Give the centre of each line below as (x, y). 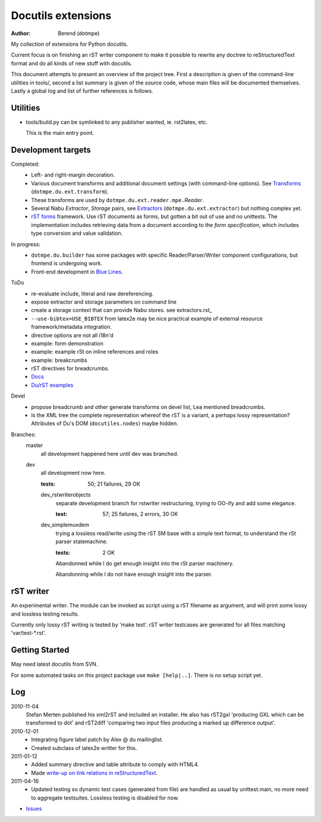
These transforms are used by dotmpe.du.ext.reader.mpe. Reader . (118, 200)
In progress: (26, 244)
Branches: (23, 434)
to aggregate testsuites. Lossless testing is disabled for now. (105, 798)
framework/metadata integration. (72, 327)
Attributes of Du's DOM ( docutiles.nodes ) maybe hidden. (105, 423)
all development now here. (73, 473)
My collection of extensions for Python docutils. (70, 44)
